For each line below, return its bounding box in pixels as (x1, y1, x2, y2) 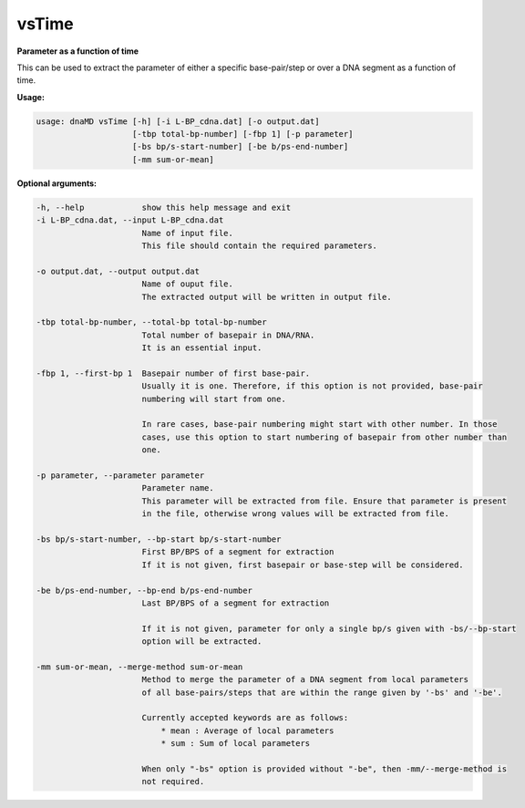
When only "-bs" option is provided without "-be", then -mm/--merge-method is (141, 764, 508, 774)
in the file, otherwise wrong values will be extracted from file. (141, 509, 450, 519)
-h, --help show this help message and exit (36, 202, 292, 212)
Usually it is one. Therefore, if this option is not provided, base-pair (141, 381, 483, 391)
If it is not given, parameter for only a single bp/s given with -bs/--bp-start (141, 623, 517, 634)
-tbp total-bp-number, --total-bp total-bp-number (36, 317, 268, 327)
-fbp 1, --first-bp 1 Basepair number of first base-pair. (36, 368, 311, 378)
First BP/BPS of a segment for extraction (141, 547, 335, 557)
